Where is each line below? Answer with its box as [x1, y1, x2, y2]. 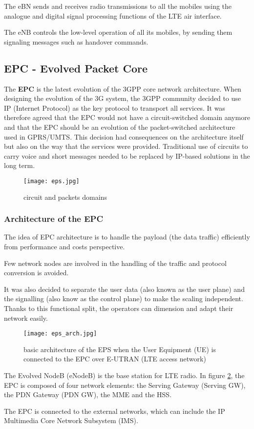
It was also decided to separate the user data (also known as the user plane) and [4, 284, 245, 294]
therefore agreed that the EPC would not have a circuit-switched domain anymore [4, 112, 250, 122]
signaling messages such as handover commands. [4, 36, 148, 47]
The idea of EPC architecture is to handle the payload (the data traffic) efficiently [4, 232, 250, 242]
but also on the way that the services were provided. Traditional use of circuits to [4, 141, 248, 151]
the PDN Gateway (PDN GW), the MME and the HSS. [4, 389, 172, 400]
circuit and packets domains [23, 191, 107, 202]
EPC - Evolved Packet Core [4, 60, 148, 75]
